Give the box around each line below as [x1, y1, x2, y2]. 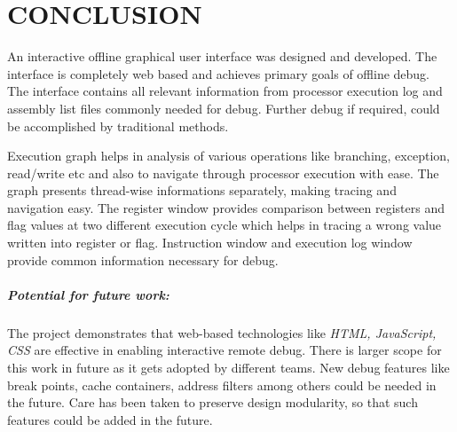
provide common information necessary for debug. [7, 250, 279, 269]
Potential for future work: [7, 285, 169, 303]
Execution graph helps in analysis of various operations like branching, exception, [7, 146, 450, 165]
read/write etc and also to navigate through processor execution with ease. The [7, 163, 439, 182]
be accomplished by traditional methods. [7, 116, 229, 135]
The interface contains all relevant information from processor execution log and [7, 82, 443, 100]
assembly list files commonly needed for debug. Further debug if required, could [7, 98, 440, 117]
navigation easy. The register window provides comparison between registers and [7, 198, 445, 216]
